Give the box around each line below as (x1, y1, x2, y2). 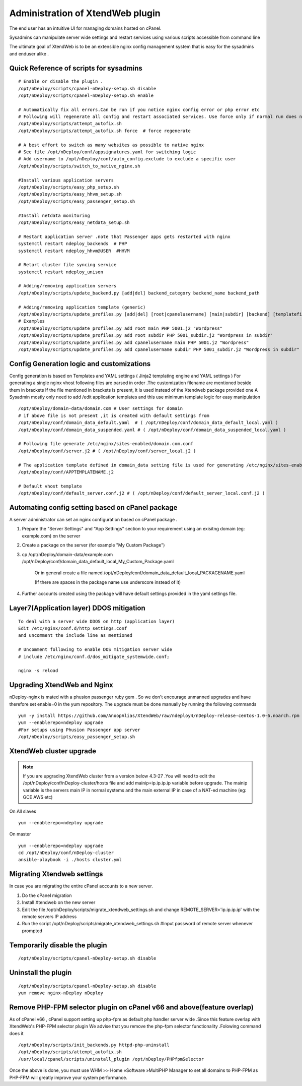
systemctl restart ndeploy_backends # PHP (18, 241, 127, 247)
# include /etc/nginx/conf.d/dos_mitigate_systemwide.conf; (18, 653, 170, 659)
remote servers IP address (22, 913, 77, 920)
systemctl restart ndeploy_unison (18, 269, 103, 275)
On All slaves (9, 808, 36, 814)
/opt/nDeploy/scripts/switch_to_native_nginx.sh (18, 163, 140, 169)
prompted (22, 928, 43, 934)
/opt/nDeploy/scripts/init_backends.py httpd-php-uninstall (18, 1042, 170, 1048)
